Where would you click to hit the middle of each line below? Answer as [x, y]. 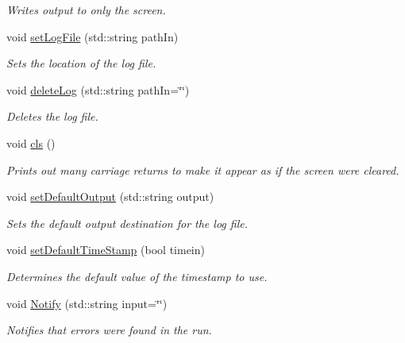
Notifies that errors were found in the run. [109, 330]
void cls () [31, 143]
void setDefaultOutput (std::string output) [110, 197]
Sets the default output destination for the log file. [127, 223]
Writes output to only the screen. [86, 10]
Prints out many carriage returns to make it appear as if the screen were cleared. [203, 170]
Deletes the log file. [52, 116]
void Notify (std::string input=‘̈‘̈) [87, 303]
